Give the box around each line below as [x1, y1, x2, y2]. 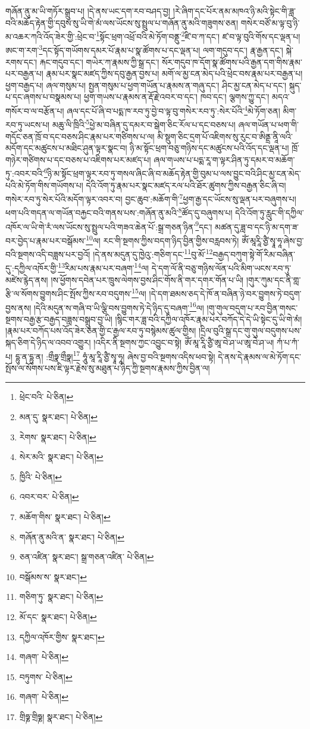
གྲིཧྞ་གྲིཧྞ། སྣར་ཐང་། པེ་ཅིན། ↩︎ [19, 710, 103, 722]
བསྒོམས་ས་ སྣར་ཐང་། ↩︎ [19, 570, 87, 583]
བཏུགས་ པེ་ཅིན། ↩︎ [19, 670, 73, 683]
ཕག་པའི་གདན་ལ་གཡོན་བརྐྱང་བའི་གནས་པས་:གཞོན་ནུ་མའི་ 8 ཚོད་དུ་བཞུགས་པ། [5, 205, 233, 219]
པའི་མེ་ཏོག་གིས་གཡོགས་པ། [5, 179, 83, 191]
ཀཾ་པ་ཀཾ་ [277, 336, 299, 348]
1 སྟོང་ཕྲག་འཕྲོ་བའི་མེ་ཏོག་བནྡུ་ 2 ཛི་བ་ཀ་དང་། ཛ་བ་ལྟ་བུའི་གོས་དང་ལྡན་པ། [96, 29, 300, 42]
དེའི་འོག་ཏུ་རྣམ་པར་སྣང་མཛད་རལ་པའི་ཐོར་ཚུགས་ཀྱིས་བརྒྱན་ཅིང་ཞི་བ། [86, 179, 286, 191]
